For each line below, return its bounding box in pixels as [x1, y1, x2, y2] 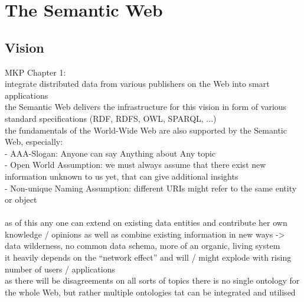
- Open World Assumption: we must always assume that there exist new [5, 158, 266, 171]
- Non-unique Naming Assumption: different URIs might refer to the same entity [5, 181, 297, 194]
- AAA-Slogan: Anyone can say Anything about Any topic [5, 147, 216, 159]
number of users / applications [5, 262, 115, 275]
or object [5, 193, 37, 206]
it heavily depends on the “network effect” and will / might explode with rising [5, 251, 292, 264]
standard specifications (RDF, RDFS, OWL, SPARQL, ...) [5, 112, 217, 124]
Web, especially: [5, 135, 63, 148]
